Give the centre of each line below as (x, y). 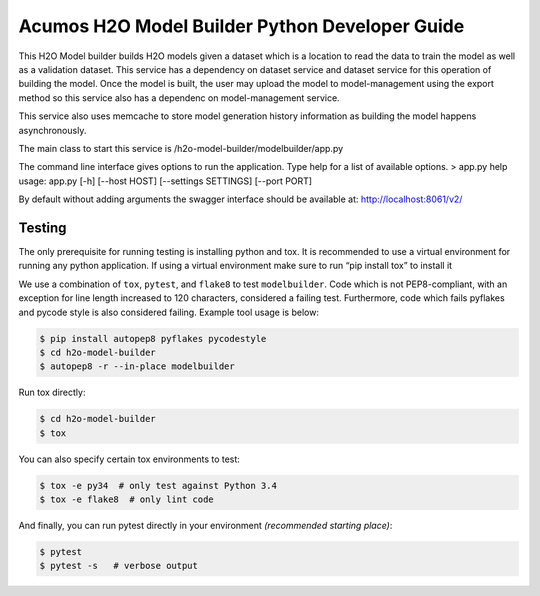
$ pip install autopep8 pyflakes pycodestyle (153, 338)
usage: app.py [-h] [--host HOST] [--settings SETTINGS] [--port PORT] (165, 181)
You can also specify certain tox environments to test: (129, 459)
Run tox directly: (52, 392)
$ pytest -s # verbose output (119, 566)
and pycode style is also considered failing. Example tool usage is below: (169, 312)
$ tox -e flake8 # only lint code (126, 499)
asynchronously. (52, 130)
